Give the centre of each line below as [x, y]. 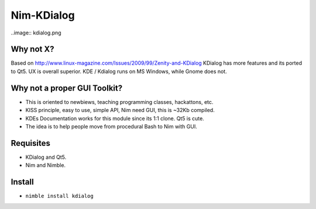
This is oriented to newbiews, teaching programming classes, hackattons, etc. [119, 102]
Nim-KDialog [43, 15]
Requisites [31, 143]
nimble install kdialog [59, 196]
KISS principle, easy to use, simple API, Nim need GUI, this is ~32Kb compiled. [120, 110]
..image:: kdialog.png [36, 33]
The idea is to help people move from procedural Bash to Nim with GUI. [111, 126]
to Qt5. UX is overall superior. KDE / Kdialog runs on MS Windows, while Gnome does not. [119, 71]
